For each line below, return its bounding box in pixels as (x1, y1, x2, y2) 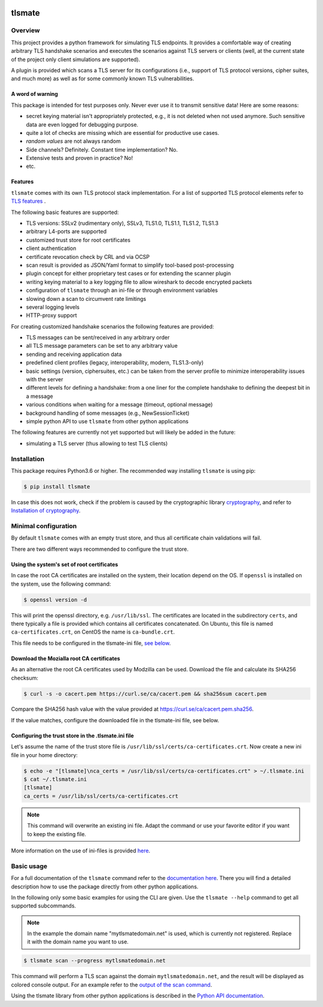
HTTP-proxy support (26, 312, 77, 319)
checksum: (11, 674, 39, 682)
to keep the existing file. (27, 830, 87, 837)
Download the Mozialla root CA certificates (11, 655, 121, 662)
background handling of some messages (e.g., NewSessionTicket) (26, 409, 190, 417)
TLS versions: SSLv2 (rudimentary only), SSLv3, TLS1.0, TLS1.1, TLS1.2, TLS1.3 (26, 219, 219, 227)
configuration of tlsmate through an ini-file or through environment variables (26, 287, 218, 294)
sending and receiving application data (26, 351, 122, 358)
